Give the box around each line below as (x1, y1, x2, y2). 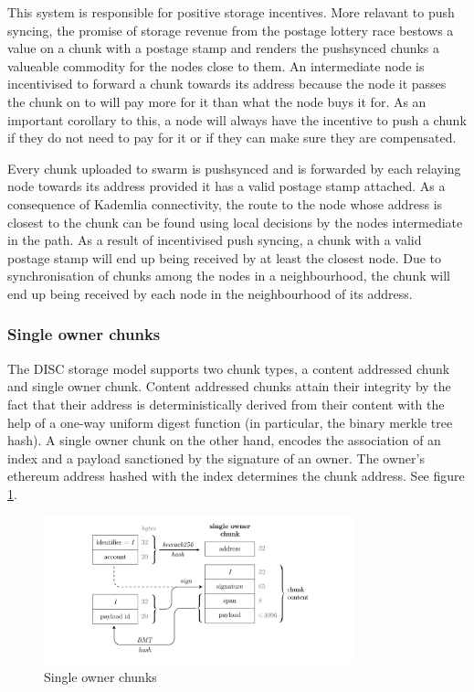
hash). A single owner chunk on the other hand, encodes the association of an (7, 431, 441, 450)
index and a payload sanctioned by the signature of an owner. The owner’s (7, 448, 425, 467)
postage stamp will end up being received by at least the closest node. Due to (7, 248, 442, 267)
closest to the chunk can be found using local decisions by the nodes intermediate (7, 212, 463, 231)
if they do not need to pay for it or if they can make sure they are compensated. (7, 128, 457, 147)
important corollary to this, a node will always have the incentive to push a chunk (7, 110, 467, 129)
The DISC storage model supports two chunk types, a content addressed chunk (7, 358, 450, 378)
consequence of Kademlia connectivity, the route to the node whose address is (7, 194, 443, 213)
